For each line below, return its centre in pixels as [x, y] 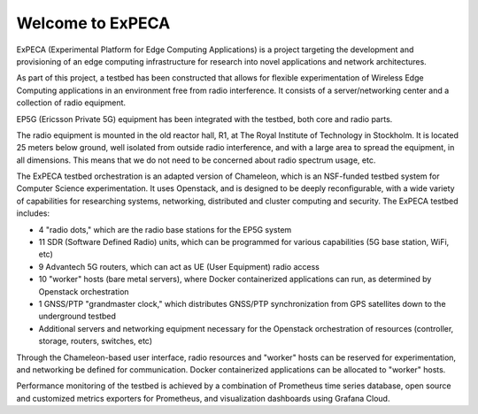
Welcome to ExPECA [93, 23]
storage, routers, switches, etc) [96, 341]
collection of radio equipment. [71, 103]
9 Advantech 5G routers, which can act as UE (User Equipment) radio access [179, 266]
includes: [33, 213]
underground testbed [77, 316]
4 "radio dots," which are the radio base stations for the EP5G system [165, 229]
